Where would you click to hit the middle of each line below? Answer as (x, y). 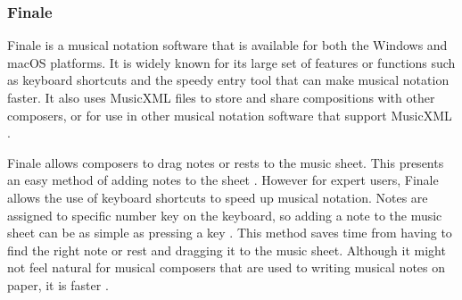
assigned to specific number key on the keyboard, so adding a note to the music (225, 215)
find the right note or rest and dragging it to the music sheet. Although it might (227, 250)
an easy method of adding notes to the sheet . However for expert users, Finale (223, 180)
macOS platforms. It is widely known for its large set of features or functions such (231, 62)
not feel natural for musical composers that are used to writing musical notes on (227, 267)
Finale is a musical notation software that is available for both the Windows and (227, 45)
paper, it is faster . (58, 284)
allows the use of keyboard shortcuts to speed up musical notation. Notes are (218, 197)
